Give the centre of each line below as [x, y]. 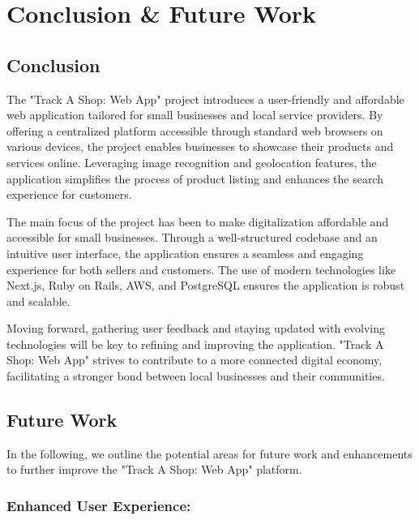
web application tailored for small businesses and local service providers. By [195, 115]
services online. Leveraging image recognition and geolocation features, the [192, 162]
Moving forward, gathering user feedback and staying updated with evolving [196, 328]
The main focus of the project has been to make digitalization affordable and [198, 221]
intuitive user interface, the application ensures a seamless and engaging [185, 253]
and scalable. [38, 301]
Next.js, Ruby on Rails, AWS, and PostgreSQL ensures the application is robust [206, 285]
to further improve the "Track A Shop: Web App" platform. [154, 469]
